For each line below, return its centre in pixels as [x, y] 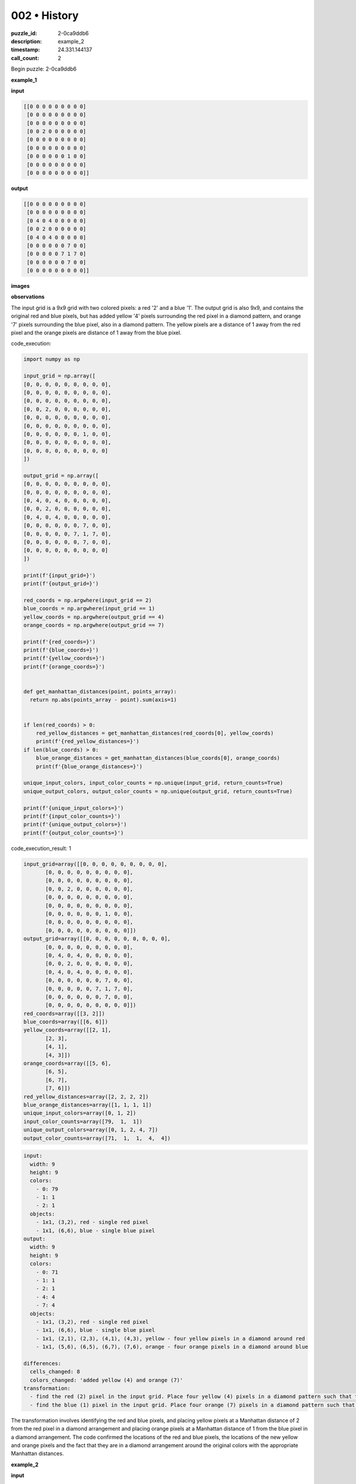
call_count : [25, 58]
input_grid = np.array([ [60, 376]
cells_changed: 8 [55, 1372]
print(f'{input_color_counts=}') [72, 816]
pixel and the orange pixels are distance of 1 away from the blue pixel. [96, 333]
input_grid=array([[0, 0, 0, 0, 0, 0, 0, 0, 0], [96, 864]
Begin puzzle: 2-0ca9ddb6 [44, 69]
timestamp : [26, 50]
